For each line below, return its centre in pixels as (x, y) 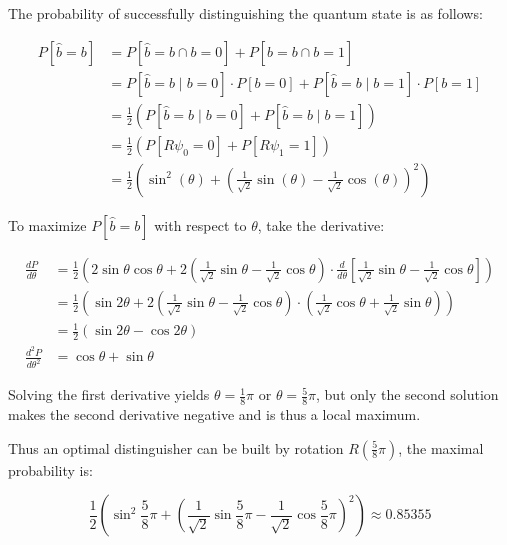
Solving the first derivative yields (109, 394)
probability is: (50, 469)
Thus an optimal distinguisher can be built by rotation (176, 447)
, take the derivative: (321, 224)
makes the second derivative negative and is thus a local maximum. (214, 414)
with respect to (200, 224)
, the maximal (441, 447)
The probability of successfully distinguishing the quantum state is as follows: (245, 13)
